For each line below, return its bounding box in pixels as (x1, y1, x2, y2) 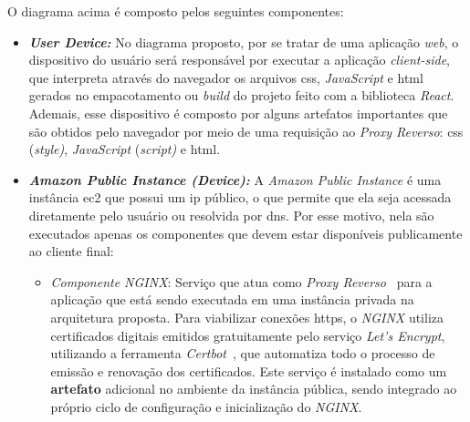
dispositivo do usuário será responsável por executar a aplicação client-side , (28, 50, 450, 69)
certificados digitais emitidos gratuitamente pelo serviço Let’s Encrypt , (50, 325, 445, 345)
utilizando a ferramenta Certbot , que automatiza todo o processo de (50, 344, 435, 363)
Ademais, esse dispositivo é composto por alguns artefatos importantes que (28, 103, 448, 122)
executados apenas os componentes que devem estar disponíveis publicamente (28, 223, 463, 242)
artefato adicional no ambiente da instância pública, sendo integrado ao (50, 379, 457, 398)
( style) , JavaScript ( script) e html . (28, 139, 221, 159)
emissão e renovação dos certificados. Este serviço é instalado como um (50, 361, 447, 380)
